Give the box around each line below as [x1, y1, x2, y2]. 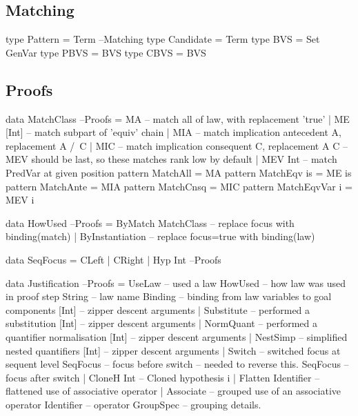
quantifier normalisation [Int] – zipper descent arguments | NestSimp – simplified [6, 329, 348, 344]
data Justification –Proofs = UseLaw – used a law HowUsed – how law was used [6, 275, 346, 290]
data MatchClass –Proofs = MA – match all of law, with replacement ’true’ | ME [6, 111, 350, 126]
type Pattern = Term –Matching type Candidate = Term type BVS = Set [6, 32, 320, 46]
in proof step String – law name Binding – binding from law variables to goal [6, 289, 332, 304]
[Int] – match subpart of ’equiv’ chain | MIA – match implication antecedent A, [6, 125, 342, 139]
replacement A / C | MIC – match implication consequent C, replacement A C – [6, 138, 348, 152]
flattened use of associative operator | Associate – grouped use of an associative [6, 384, 341, 398]
